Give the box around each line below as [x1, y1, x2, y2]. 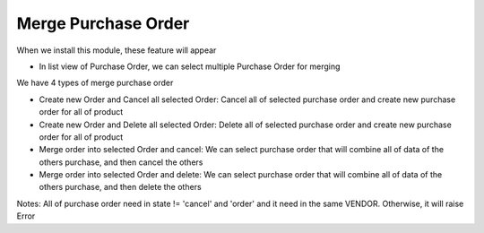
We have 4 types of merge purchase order [16, 77, 174, 89]
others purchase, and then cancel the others [39, 157, 203, 168]
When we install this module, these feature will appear [16, 45, 217, 56]
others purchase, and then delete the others [39, 182, 202, 193]
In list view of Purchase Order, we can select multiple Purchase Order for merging [39, 61, 341, 72]
